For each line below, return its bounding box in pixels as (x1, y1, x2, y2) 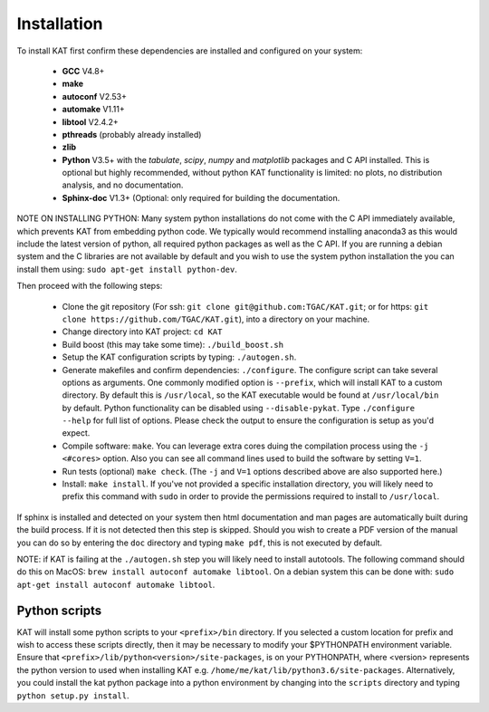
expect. (62, 428, 91, 438)
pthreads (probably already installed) (62, 129, 202, 140)
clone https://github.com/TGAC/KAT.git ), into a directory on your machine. (62, 313, 370, 324)
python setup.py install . (16, 689, 129, 701)
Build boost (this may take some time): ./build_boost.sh (62, 339, 284, 350)
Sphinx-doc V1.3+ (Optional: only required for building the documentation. (62, 192, 340, 203)
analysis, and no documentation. (62, 179, 184, 190)
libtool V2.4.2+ (62, 116, 119, 127)
